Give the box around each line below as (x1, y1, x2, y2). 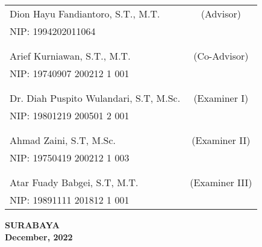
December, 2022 (5, 230, 73, 243)
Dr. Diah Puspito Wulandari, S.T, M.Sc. (10, 91, 181, 105)
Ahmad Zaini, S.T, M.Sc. (10, 133, 116, 147)
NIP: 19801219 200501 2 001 (10, 108, 129, 122)
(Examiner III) (190, 175, 252, 189)
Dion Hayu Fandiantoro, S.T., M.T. (10, 7, 160, 20)
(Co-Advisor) (193, 49, 249, 63)
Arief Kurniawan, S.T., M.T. (10, 49, 131, 63)
